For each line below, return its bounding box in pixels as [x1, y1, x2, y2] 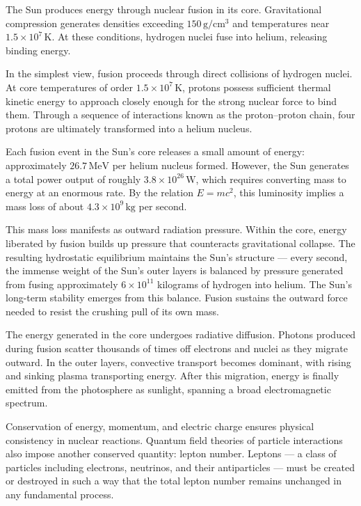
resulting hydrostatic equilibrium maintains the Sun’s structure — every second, [6, 249, 348, 264]
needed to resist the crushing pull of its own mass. [6, 303, 219, 318]
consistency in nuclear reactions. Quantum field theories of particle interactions [6, 432, 343, 447]
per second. [138, 198, 187, 213]
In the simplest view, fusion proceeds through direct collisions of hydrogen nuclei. [6, 66, 353, 81]
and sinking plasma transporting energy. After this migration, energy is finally [6, 368, 339, 383]
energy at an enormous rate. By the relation [6, 185, 193, 200]
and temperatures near [232, 15, 330, 30]
